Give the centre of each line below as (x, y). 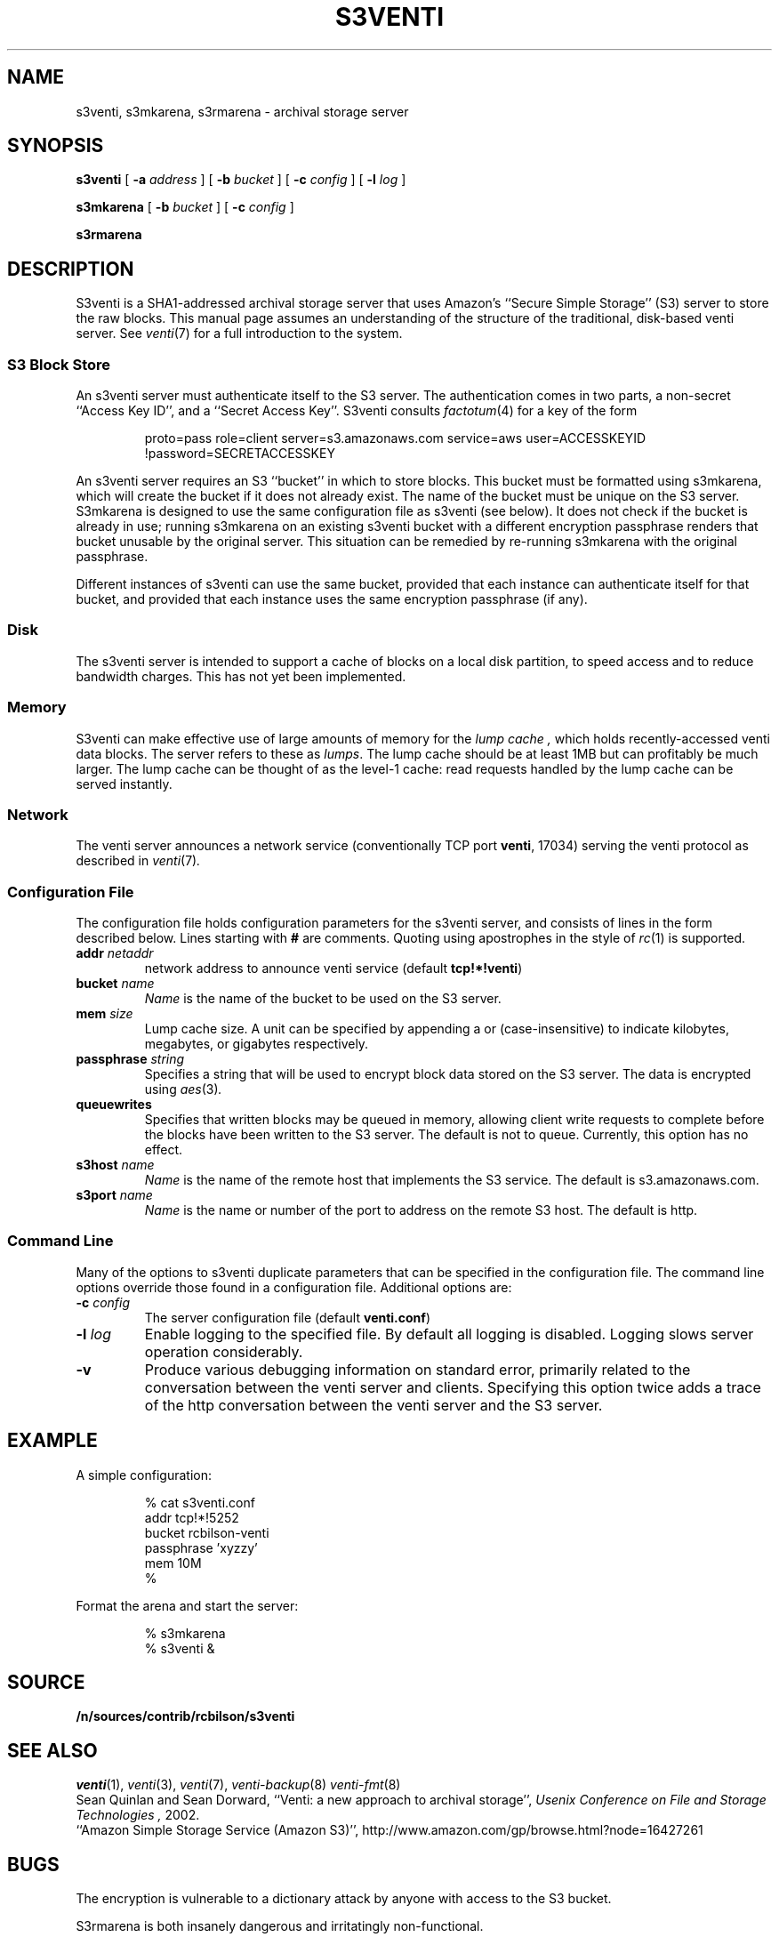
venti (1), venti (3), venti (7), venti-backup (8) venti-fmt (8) (238, 1785)
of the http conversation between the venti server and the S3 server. (373, 1405)
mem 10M (173, 1563)
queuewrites (114, 1105)
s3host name (115, 1165)
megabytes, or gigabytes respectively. (257, 1044)
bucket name (115, 984)
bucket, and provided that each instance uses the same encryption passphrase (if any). (332, 599)
